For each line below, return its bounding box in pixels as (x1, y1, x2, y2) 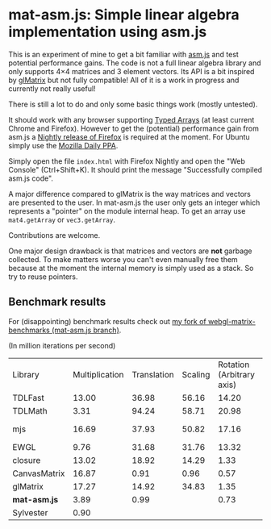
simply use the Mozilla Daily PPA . (8, 140, 119, 150)
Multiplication (72, 369, 124, 380)
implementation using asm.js (8, 23, 207, 41)
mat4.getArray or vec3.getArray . (8, 215, 115, 224)
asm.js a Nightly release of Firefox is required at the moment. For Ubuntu (8, 131, 250, 142)
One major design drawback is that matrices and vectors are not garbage (8, 246, 252, 256)
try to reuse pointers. (8, 272, 78, 281)
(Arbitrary (217, 369, 256, 380)
